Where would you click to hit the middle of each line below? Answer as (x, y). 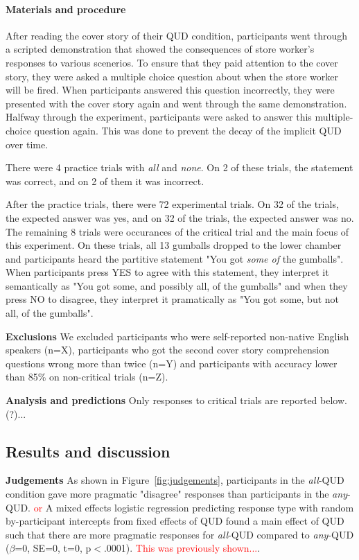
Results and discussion (88, 451)
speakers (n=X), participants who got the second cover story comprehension (167, 350)
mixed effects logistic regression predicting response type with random (205, 507)
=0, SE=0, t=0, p (53, 548)
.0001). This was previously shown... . (182, 548)
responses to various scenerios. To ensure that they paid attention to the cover (172, 62)
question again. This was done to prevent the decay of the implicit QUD (188, 130)
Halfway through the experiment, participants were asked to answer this (159, 117)
